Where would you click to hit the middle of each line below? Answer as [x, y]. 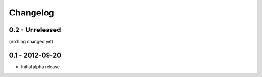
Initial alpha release [41, 67]
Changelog [32, 13]
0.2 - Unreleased [35, 30]
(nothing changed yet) [31, 42]
